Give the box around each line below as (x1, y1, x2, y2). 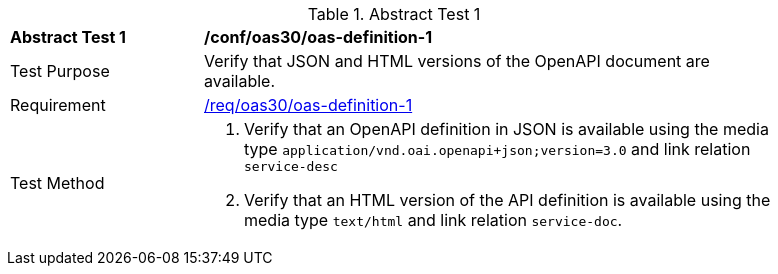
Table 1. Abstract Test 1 (307, 4, 481, 24)
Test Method (10, 172, 105, 193)
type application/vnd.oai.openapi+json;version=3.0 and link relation (244, 139, 751, 159)
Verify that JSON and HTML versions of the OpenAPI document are (204, 51, 710, 71)
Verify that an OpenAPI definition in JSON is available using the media (244, 119, 769, 139)
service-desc (244, 159, 338, 174)
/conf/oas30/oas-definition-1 (204, 27, 433, 47)
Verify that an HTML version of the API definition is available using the (244, 190, 771, 210)
